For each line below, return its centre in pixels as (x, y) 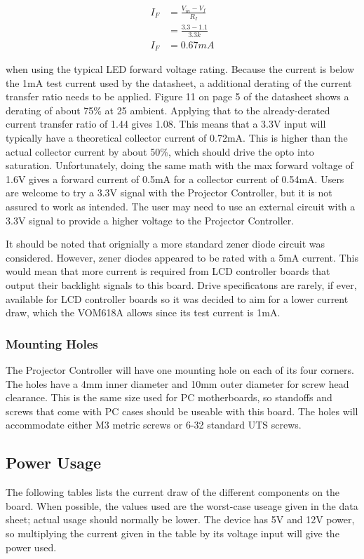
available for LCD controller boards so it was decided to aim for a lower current (177, 298)
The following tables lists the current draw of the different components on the (173, 492)
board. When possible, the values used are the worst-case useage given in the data (182, 505)
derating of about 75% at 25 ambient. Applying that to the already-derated (168, 110)
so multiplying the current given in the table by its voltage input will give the (173, 533)
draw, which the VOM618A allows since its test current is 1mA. (143, 312)
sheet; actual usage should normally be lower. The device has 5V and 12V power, (180, 519)
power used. (31, 547)
